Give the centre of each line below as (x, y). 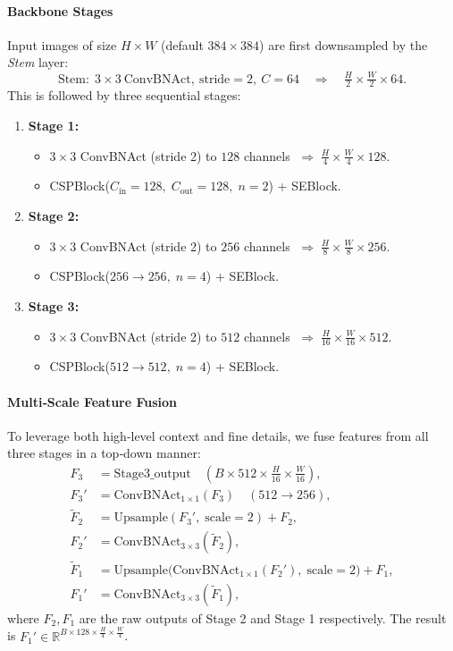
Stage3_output (152, 473)
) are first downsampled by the (344, 44)
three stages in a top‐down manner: (104, 453)
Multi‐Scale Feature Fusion (92, 401)
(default (182, 44)
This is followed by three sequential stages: (124, 95)
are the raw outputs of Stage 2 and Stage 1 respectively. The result (263, 617)
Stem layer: (38, 62)
